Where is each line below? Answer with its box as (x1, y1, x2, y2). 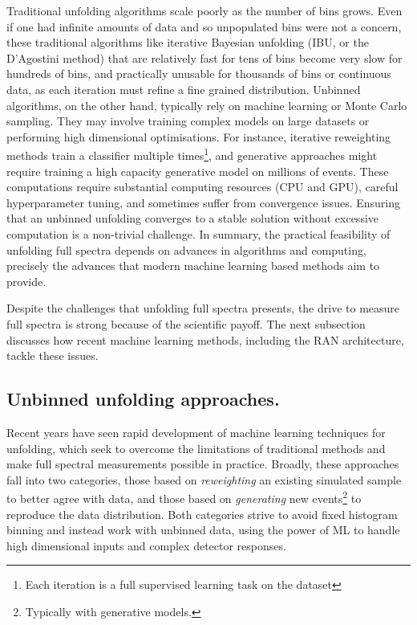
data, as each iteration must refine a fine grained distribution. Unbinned (6, 80, 361, 97)
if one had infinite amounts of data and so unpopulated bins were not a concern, (6, 18, 402, 35)
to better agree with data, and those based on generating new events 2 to (6, 488, 362, 506)
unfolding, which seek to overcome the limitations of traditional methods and (6, 439, 386, 456)
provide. (6, 272, 47, 289)
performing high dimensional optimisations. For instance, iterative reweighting (6, 128, 391, 145)
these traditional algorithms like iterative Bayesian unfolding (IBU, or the (6, 34, 369, 51)
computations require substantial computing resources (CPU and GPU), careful (6, 178, 399, 195)
